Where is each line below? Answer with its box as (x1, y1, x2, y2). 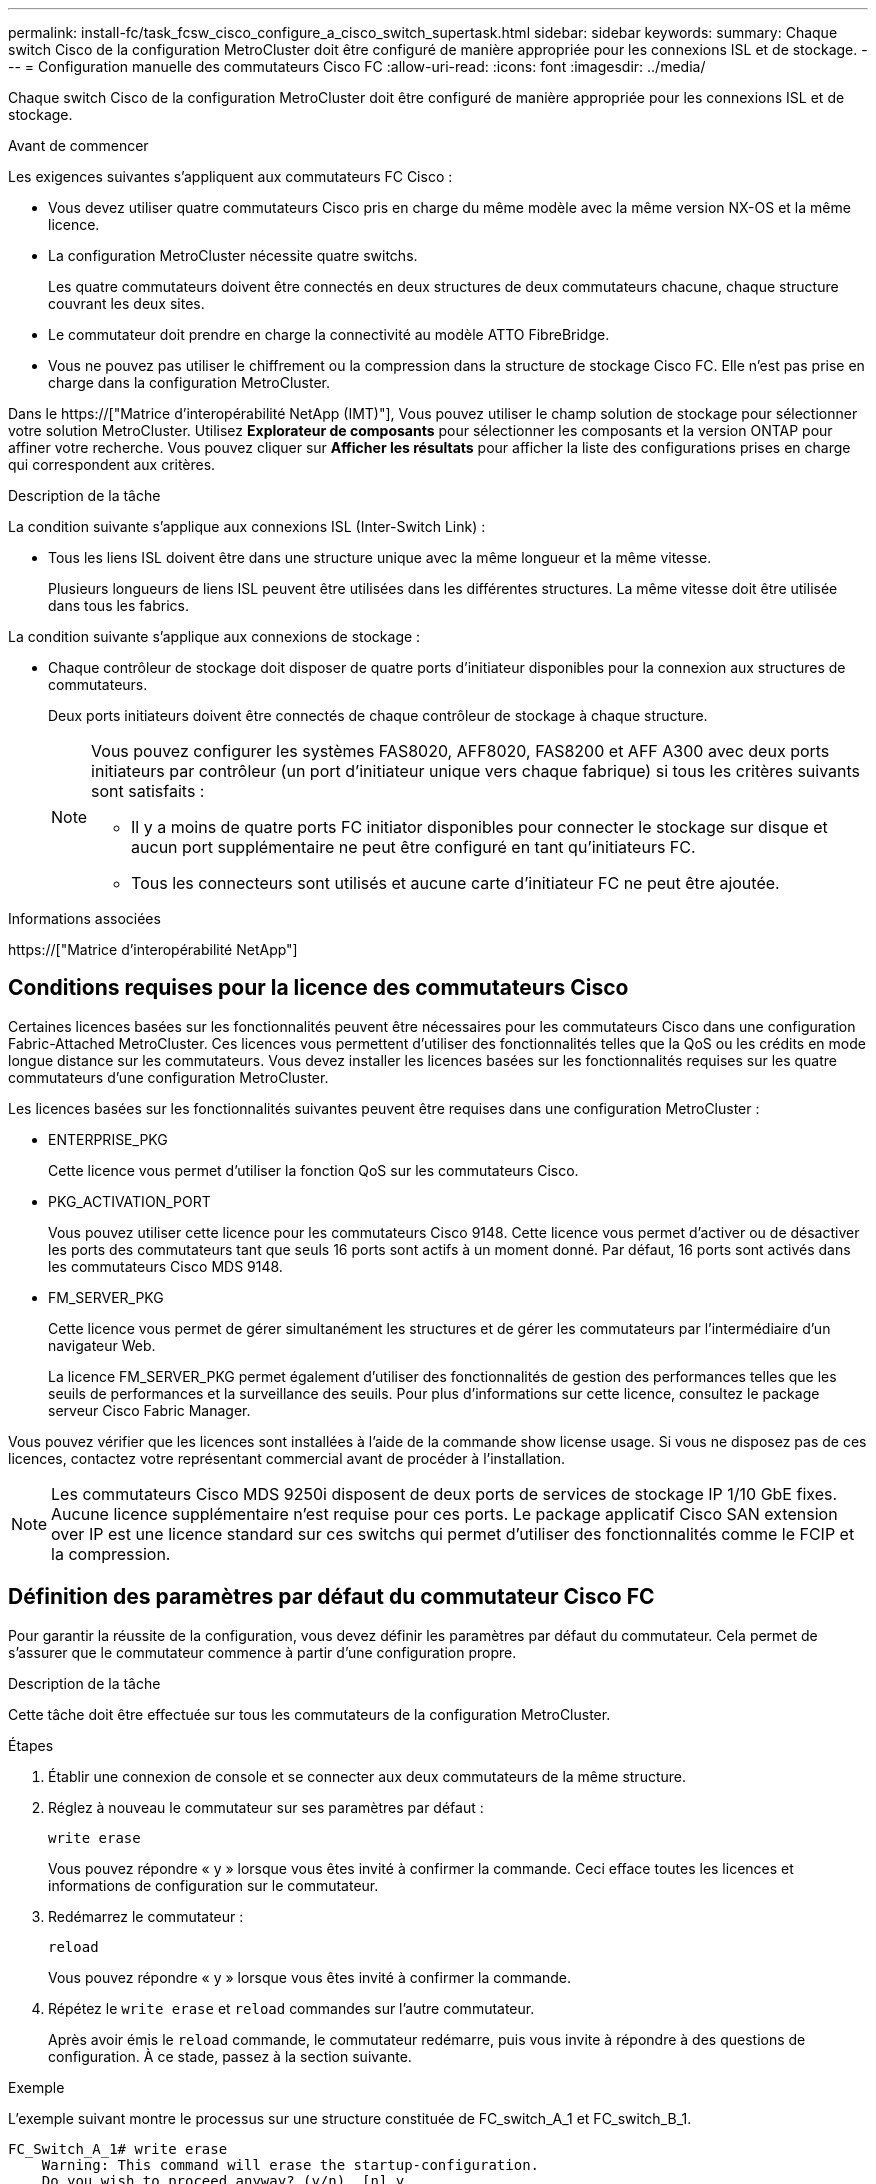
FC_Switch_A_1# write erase (8, 2140, 228, 2157)
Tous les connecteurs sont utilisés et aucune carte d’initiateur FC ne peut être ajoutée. (131, 873, 780, 893)
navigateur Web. (48, 1336, 156, 1354)
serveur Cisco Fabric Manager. (48, 1401, 251, 1419)
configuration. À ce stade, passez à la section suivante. (48, 2047, 412, 2065)
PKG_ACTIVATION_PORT (48, 1192, 211, 1210)
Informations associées (8, 910, 161, 927)
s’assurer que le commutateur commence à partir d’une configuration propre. (8, 1643, 517, 1661)
